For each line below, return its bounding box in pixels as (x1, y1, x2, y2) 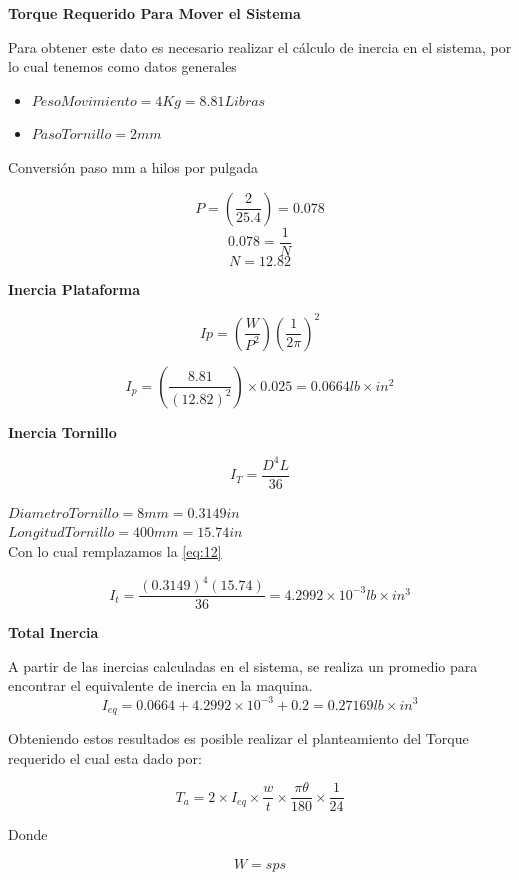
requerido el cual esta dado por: (8, 747, 202, 768)
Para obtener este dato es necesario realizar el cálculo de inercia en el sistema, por (8, 36, 512, 57)
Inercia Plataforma (8, 278, 141, 299)
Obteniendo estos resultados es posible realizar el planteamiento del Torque (8, 727, 469, 748)
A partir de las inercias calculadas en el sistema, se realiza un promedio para (8, 655, 478, 676)
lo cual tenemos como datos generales (8, 56, 237, 77)
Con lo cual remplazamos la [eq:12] (8, 541, 222, 562)
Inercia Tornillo (8, 421, 117, 442)
